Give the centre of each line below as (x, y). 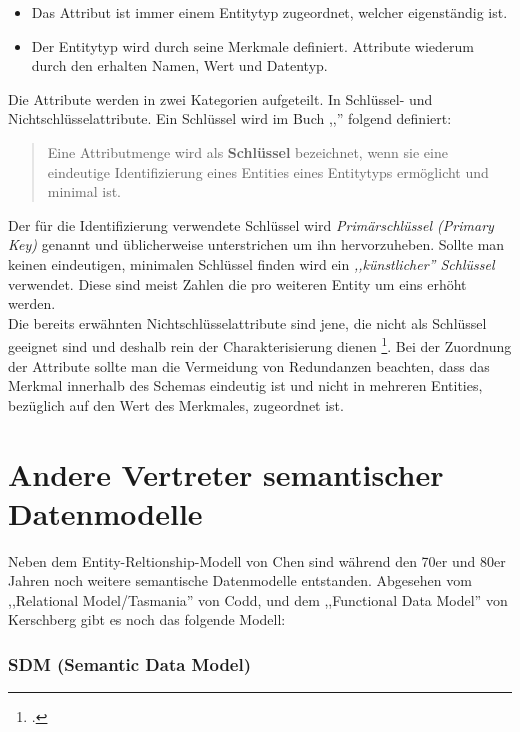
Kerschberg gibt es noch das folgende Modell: (147, 619)
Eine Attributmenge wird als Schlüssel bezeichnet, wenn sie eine (247, 151)
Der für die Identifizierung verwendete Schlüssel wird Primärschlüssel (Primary (251, 224)
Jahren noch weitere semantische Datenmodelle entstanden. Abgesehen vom (240, 580)
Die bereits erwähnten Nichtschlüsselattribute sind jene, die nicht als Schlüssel (247, 322)
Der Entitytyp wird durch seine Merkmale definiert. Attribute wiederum (252, 45)
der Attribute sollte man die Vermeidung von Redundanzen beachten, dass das (249, 365)
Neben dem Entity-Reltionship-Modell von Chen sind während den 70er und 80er (257, 560)
